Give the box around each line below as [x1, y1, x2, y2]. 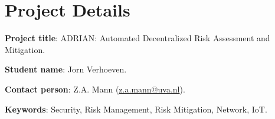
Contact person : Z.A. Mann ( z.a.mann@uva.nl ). [5, 82, 185, 95]
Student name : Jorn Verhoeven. [5, 63, 127, 75]
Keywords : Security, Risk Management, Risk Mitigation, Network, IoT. [5, 103, 267, 115]
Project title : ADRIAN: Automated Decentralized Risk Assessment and [5, 32, 270, 44]
